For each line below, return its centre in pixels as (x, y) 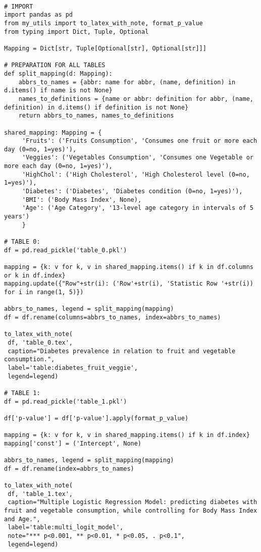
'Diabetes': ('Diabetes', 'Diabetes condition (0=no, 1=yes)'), (132, 191)
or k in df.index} (35, 275)
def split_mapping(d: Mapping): (58, 73)
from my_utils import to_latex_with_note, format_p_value (103, 23)
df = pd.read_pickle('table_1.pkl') (66, 401)
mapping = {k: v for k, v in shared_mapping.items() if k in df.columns (129, 267)
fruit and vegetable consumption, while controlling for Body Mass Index (131, 511)
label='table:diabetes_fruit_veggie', (73, 368)
